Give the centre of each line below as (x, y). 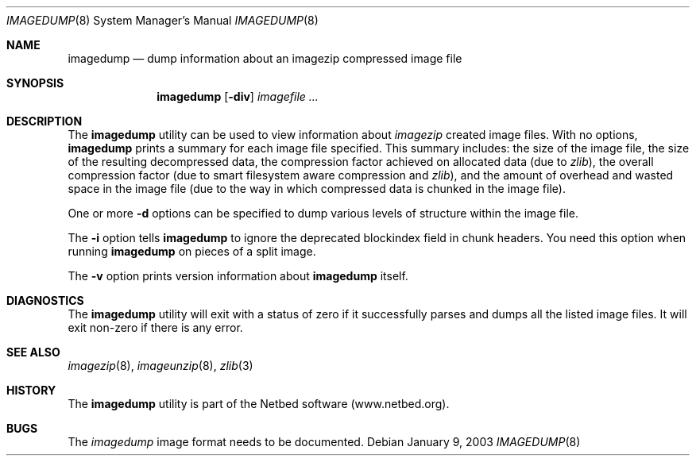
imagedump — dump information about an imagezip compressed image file (265, 58)
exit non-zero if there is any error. (155, 327)
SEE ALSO (33, 352)
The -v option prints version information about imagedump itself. (238, 276)
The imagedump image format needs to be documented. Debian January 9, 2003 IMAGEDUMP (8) (324, 442)
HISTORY (31, 390)
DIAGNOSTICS (45, 300)
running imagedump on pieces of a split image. (192, 251)
